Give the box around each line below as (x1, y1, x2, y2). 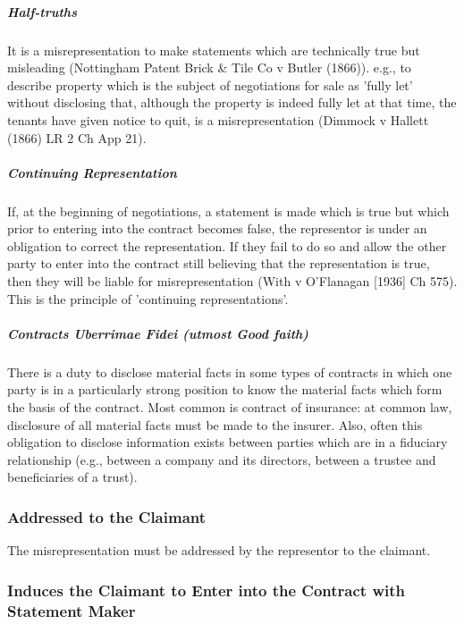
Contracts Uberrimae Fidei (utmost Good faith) (7, 324, 308, 342)
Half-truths (7, 2, 77, 21)
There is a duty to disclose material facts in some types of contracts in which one (7, 362, 452, 381)
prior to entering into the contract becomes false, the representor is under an (7, 219, 427, 238)
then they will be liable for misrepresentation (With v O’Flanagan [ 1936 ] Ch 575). (7, 272, 458, 291)
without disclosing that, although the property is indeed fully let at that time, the (7, 93, 457, 112)
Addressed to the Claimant (7, 505, 207, 527)
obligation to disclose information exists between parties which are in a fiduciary (7, 433, 448, 451)
